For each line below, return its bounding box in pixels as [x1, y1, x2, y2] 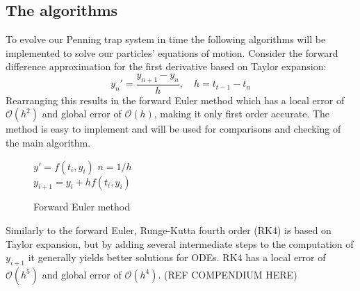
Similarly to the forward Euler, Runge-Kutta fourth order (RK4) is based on [6, 222, 332, 237]
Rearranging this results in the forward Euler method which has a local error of [6, 92, 345, 107]
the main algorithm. [6, 135, 91, 149]
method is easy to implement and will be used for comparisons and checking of [6, 122, 341, 136]
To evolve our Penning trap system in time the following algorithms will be [6, 32, 326, 47]
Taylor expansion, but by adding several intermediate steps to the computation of [6, 236, 354, 251]
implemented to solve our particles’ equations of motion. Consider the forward [6, 45, 338, 60]
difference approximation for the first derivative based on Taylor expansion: [6, 59, 327, 74]
